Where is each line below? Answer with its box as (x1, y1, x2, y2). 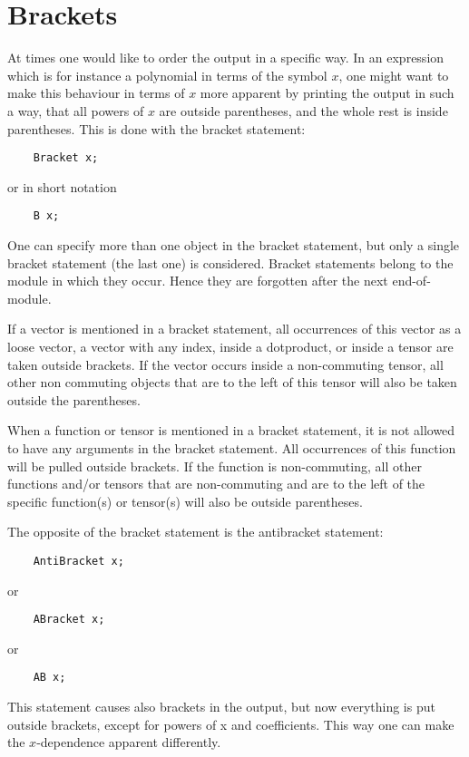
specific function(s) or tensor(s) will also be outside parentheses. (7, 491, 363, 510)
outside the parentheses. (7, 390, 141, 409)
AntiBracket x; (33, 554, 124, 568)
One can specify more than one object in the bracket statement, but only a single (7, 236, 460, 254)
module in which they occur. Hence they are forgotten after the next (7, 271, 388, 290)
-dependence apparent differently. (36, 733, 221, 752)
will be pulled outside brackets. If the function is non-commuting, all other (7, 456, 422, 475)
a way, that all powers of (7, 101, 144, 120)
